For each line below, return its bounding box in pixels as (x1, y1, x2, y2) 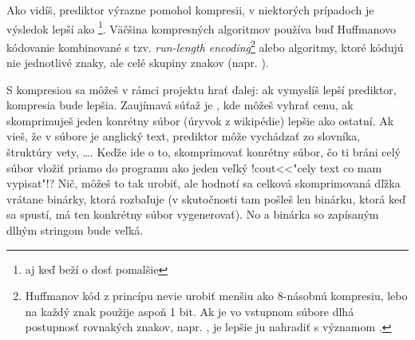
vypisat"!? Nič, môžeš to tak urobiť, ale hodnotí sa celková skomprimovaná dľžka (6, 175, 401, 192)
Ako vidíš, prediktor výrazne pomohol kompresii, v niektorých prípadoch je (6, 2, 374, 18)
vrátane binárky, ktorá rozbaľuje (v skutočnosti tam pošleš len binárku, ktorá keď (6, 190, 405, 207)
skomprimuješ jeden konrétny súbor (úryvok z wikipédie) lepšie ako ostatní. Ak (6, 112, 394, 128)
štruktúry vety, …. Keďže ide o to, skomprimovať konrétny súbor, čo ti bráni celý (6, 144, 401, 160)
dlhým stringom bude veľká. (6, 222, 144, 239)
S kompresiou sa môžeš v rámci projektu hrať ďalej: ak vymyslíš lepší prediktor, (6, 81, 397, 97)
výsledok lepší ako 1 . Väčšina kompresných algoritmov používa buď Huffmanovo (6, 18, 397, 37)
